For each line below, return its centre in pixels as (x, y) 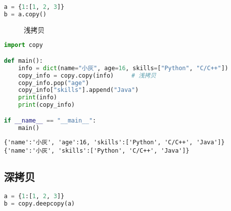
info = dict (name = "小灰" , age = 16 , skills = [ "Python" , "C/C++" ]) (123, 68)
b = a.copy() (25, 14)
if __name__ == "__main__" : (50, 120)
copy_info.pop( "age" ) (53, 83)
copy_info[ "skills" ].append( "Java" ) (78, 90)
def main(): (23, 61)
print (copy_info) (46, 105)
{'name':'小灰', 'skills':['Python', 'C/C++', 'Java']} (97, 151)
